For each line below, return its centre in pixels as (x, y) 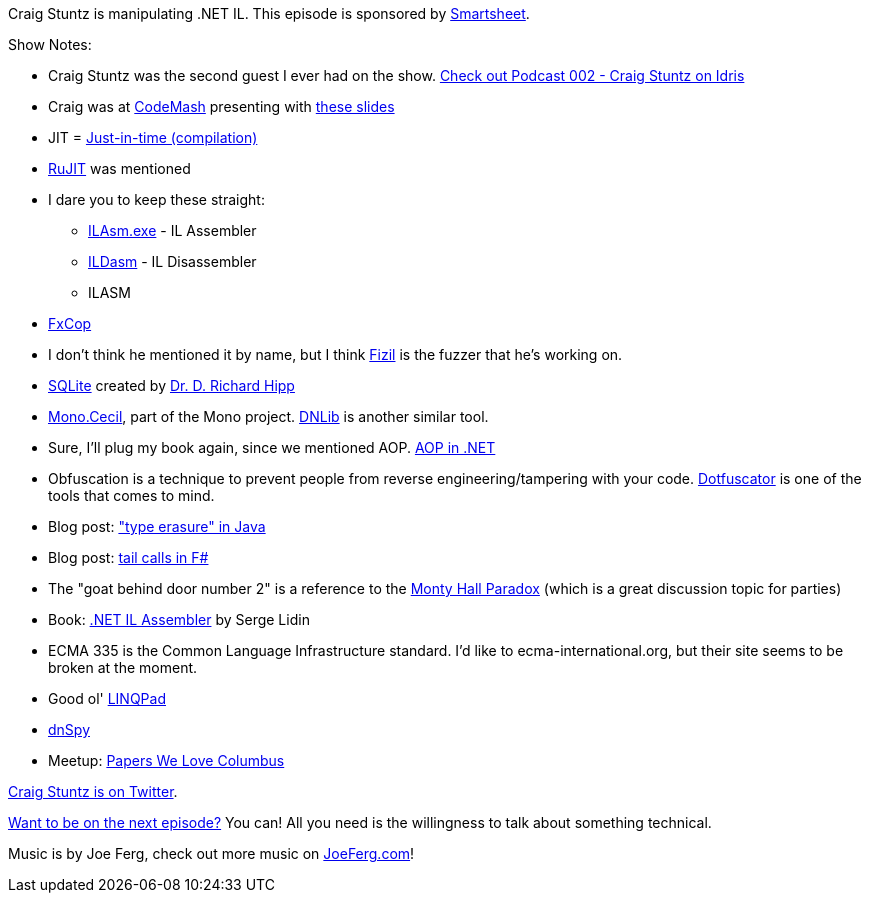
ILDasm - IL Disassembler (172, 261)
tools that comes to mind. (131, 495)
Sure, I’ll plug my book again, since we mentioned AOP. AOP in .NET (272, 447)
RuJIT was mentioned (119, 168)
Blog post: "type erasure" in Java (157, 526)
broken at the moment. (123, 667)
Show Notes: (50, 44)
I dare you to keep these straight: (156, 199)
